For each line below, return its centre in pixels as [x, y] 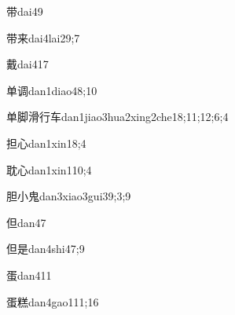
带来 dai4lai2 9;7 [43, 37]
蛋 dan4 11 [29, 275]
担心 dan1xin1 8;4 [46, 143]
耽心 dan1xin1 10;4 [49, 169]
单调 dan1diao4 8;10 [52, 90]
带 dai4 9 [25, 11]
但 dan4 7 [26, 222]
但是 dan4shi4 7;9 [46, 249]
